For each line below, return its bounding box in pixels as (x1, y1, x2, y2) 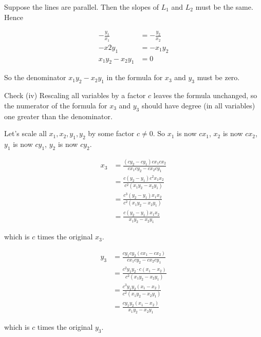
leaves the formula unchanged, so (153, 90, 257, 101)
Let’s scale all (4, 128, 47, 139)
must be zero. (197, 72, 240, 83)
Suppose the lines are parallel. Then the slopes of (4, 2, 159, 12)
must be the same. (195, 2, 253, 12)
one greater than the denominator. (4, 110, 113, 121)
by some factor (88, 128, 135, 139)
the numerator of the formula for (4, 100, 107, 110)
